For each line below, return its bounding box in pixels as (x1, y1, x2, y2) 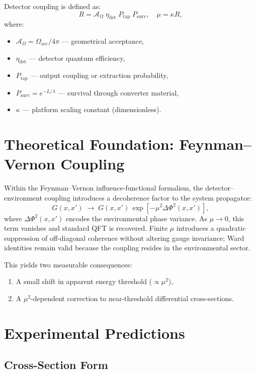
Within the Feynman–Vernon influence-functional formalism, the (4, 182, 203, 193)
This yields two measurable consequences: (4, 259, 132, 269)
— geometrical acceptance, (61, 35, 144, 46)
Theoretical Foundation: (4, 134, 174, 154)
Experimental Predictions (4, 322, 185, 343)
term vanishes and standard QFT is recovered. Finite (4, 223, 168, 233)
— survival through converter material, (58, 87, 179, 98)
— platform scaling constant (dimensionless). (22, 104, 161, 115)
